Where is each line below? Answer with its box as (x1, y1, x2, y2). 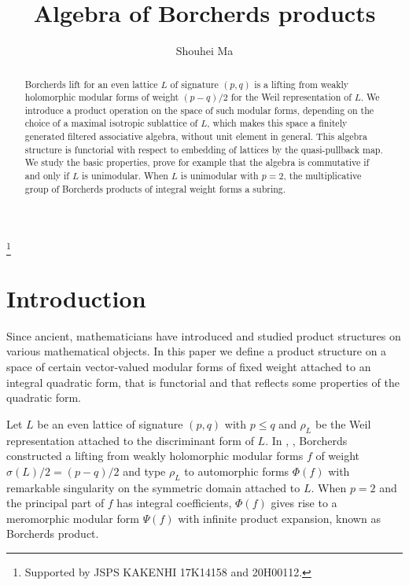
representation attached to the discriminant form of (6, 432, 254, 448)
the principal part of (6, 495, 105, 511)
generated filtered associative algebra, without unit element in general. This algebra (24, 130, 367, 143)
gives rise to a (271, 495, 337, 511)
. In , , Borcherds (265, 432, 348, 448)
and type (123, 462, 166, 479)
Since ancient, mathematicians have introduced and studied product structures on (6, 327, 401, 344)
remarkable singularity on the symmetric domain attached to (6, 479, 300, 495)
